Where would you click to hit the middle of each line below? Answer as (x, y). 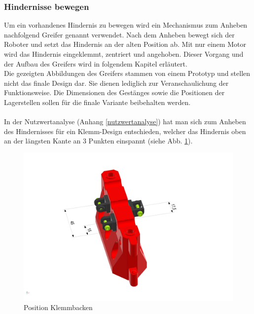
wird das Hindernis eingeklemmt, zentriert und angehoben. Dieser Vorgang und (124, 54)
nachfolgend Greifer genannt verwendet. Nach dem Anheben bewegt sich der (119, 34)
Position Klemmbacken (58, 307)
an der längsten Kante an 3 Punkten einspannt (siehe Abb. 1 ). (98, 141)
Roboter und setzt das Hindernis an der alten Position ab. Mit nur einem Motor (125, 44)
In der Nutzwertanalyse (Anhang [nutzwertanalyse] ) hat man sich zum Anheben (125, 122)
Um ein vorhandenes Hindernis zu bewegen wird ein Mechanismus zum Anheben (126, 25)
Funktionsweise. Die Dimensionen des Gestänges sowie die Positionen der (114, 92)
